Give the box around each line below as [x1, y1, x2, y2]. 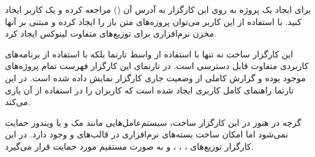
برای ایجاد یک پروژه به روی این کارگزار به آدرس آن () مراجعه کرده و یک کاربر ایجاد [5, 3, 311, 15]
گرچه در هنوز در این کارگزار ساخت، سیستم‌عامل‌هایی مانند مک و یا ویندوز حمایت [5, 115, 302, 128]
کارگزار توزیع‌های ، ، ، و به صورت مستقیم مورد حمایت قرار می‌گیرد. [5, 139, 254, 152]
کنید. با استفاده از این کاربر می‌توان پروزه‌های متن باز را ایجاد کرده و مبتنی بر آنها [5, 15, 302, 27]
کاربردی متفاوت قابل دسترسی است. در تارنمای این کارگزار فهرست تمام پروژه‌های [5, 59, 309, 72]
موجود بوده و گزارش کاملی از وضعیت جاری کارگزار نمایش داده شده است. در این [5, 71, 306, 84]
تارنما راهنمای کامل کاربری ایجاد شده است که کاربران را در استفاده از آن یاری [5, 83, 294, 96]
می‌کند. [5, 95, 31, 108]
